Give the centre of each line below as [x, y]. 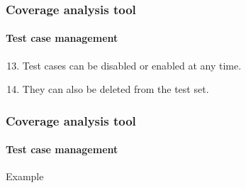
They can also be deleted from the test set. [116, 89]
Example [25, 176]
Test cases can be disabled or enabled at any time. [132, 65]
